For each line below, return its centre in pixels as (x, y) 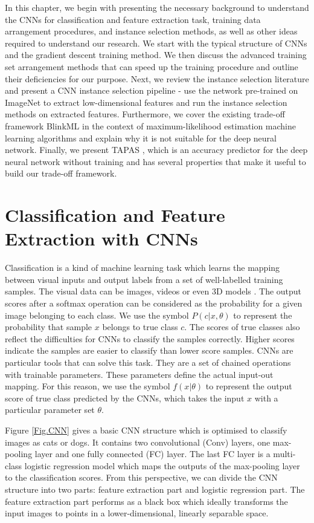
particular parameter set (50, 410)
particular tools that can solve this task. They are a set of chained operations (148, 362)
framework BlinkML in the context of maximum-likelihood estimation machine (150, 125)
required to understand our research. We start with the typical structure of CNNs (156, 43)
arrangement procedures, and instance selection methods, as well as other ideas (151, 31)
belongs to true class (140, 327)
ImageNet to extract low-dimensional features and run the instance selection (146, 102)
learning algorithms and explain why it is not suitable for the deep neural (141, 138)
